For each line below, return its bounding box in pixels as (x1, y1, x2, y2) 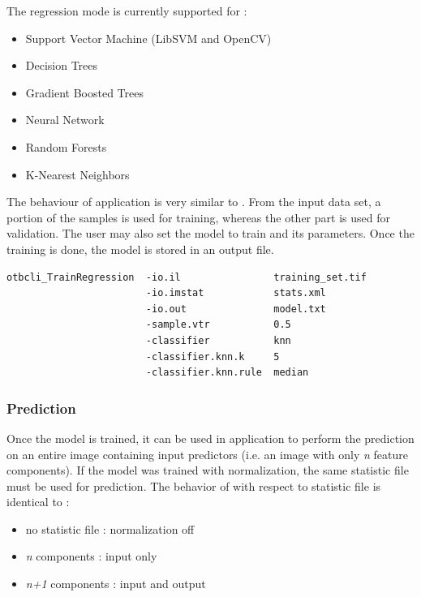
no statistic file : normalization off (25, 520, 195, 537)
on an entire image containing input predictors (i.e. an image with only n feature (6, 445, 409, 462)
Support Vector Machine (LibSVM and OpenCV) (25, 29, 272, 46)
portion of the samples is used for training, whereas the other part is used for (6, 208, 390, 225)
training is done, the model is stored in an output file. (6, 240, 274, 257)
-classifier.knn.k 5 (145, 350, 280, 363)
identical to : (6, 493, 70, 510)
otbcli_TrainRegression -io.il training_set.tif (6, 271, 367, 283)
